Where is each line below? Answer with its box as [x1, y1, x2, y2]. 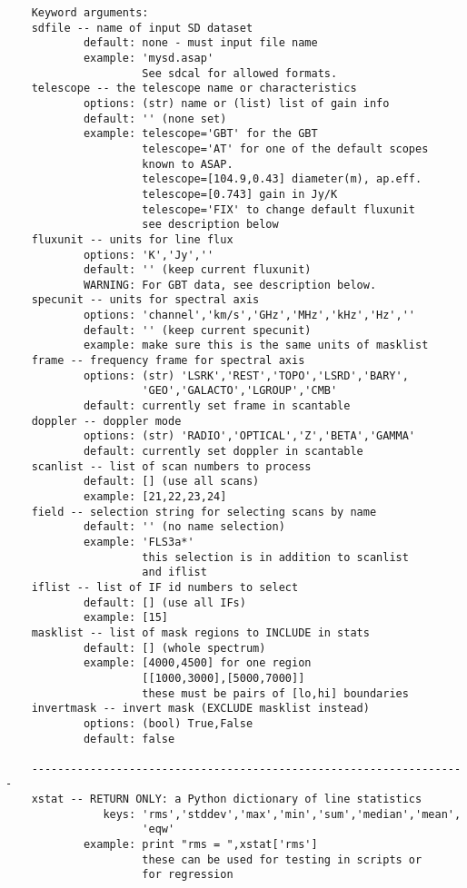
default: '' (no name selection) [83, 520, 285, 534]
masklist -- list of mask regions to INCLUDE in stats [31, 626, 370, 639]
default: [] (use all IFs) [83, 596, 246, 609]
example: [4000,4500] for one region [83, 656, 312, 670]
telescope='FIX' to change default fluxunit [142, 202, 416, 216]
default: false [83, 732, 175, 745]
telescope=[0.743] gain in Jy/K [142, 187, 338, 201]
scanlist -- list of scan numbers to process [31, 459, 312, 473]
